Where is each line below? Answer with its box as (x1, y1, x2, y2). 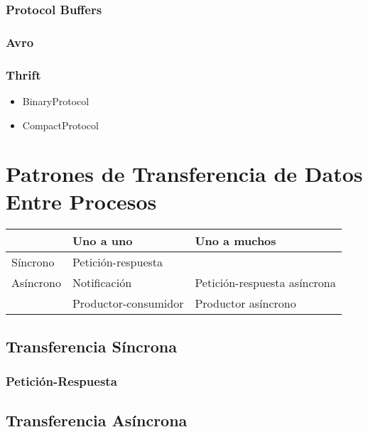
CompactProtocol (22, 117, 99, 132)
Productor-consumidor (72, 295, 184, 312)
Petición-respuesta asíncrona (195, 274, 336, 291)
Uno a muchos (195, 232, 276, 249)
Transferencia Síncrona (6, 335, 177, 357)
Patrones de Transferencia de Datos (6, 159, 363, 188)
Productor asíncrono (195, 295, 296, 312)
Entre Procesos (6, 187, 157, 216)
